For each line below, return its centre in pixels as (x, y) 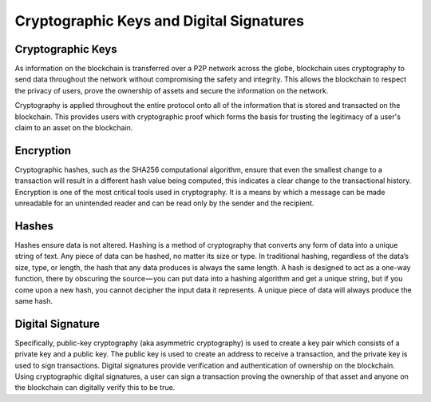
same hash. (34, 301)
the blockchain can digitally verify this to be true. (95, 388)
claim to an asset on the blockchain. (74, 128)
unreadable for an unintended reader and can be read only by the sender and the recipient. (164, 203)
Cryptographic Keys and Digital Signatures (160, 21)
